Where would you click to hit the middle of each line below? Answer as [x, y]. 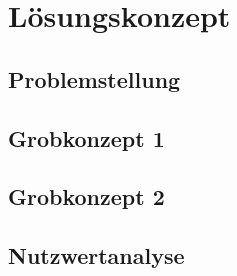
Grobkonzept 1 [86, 137]
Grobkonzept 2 [86, 196]
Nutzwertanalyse [96, 255]
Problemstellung [94, 78]
